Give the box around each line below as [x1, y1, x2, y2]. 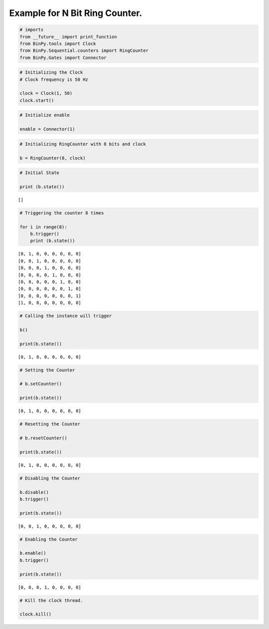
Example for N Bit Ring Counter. [9, 7, 142, 18]
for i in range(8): [19, 224, 67, 229]
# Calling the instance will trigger [19, 313, 112, 319]
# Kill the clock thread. [19, 598, 83, 603]
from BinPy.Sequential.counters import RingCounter [19, 48, 149, 53]
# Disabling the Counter [19, 475, 81, 481]
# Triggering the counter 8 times [19, 210, 104, 215]
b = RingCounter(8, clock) [19, 155, 86, 161]
